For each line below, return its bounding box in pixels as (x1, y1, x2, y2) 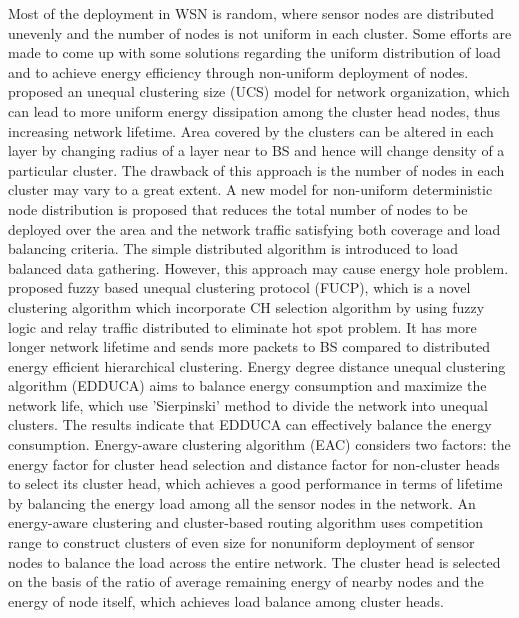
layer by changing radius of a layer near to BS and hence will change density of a (8, 140, 505, 161)
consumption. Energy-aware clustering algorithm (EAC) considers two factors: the (8, 434, 511, 455)
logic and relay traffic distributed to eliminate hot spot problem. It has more (8, 316, 477, 337)
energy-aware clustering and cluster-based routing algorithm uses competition (8, 512, 484, 533)
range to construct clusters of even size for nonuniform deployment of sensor (8, 532, 475, 553)
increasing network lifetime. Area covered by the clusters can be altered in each (8, 120, 494, 141)
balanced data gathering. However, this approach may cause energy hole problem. (8, 257, 509, 278)
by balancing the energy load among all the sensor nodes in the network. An (8, 492, 476, 513)
